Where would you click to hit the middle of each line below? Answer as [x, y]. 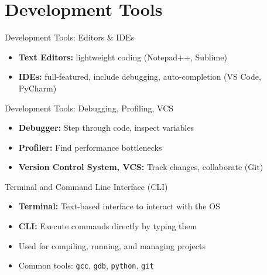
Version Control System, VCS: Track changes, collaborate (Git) [141, 167]
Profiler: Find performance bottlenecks [90, 147]
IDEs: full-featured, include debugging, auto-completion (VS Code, [140, 77]
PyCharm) [37, 88]
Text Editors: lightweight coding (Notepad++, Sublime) [123, 57]
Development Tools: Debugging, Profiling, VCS [89, 108]
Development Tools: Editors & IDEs [70, 37]
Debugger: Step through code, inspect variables [106, 128]
